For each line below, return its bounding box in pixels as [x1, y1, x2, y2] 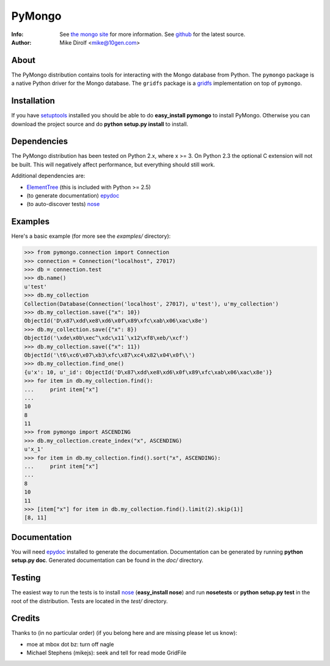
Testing [11, 572, 41, 583]
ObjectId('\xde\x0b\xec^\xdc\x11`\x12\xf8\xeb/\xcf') [24, 335, 189, 342]
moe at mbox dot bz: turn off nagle [26, 640, 114, 648]
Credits [11, 613, 40, 624]
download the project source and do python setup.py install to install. [11, 120, 189, 128]
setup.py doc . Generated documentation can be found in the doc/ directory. [11, 557, 204, 564]
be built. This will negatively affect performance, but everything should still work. [11, 161, 215, 168]
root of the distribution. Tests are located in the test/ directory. [11, 597, 168, 605]
